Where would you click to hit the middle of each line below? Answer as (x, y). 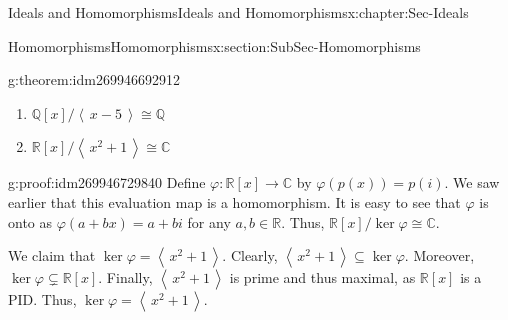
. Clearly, (250, 255)
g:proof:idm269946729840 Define (107, 182)
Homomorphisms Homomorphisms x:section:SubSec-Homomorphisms (214, 45)
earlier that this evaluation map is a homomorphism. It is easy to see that (234, 201)
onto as (30, 221)
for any (209, 221)
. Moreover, (439, 255)
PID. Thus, (42, 299)
